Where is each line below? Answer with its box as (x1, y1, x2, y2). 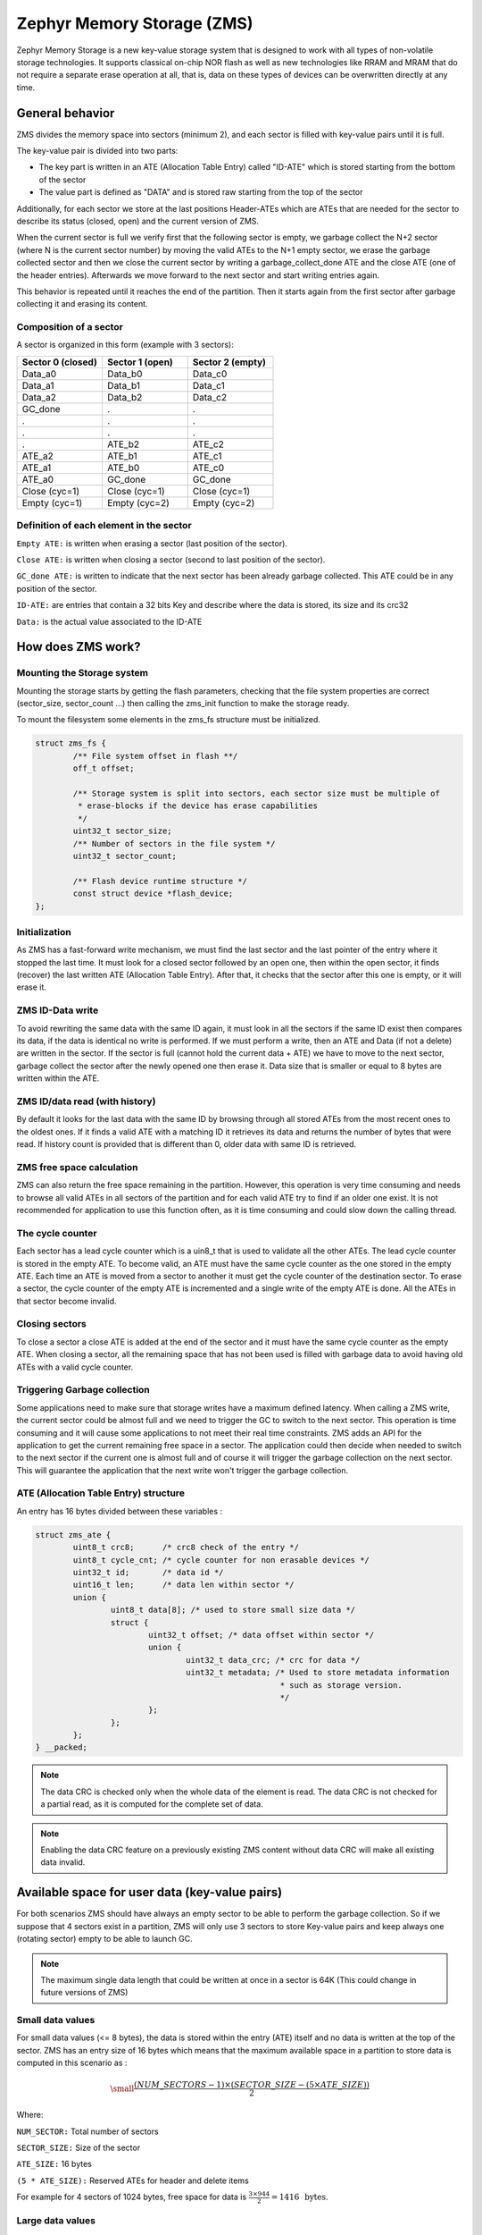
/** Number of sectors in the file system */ (72, 839, 276, 848)
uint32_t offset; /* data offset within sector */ (147, 1630, 375, 1640)
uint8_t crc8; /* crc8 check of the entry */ (72, 1542, 299, 1553)
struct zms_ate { (35, 1530, 112, 1539)
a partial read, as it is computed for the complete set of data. (40, 1799, 263, 1809)
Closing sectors (16, 1318, 87, 1330)
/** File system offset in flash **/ (72, 751, 238, 761)
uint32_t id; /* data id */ (72, 1567, 224, 1578)
